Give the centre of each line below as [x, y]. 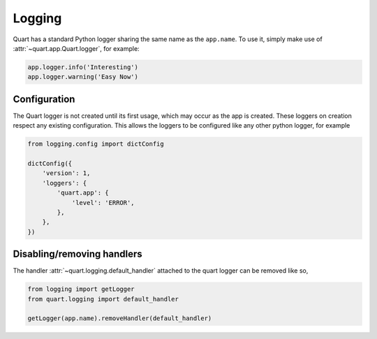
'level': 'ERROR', [103, 203]
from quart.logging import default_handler [103, 299]
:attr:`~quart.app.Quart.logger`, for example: [76, 48]
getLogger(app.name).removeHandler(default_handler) [120, 318]
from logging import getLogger [81, 289]
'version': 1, [66, 173]
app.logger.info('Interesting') [83, 67]
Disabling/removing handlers [77, 254]
